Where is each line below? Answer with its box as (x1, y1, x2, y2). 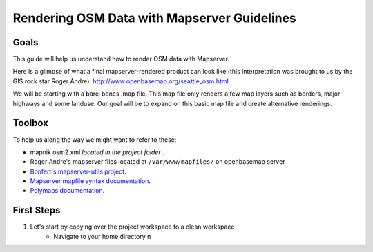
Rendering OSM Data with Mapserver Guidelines (12, 10, 297, 25)
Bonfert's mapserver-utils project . (30, 167, 127, 176)
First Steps (12, 204, 61, 216)
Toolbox (12, 117, 48, 129)
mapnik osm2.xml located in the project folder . (30, 148, 165, 156)
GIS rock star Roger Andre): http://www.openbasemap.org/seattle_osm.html (12, 76, 229, 85)
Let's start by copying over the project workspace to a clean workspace (30, 222, 235, 231)
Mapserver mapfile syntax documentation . (30, 177, 151, 185)
